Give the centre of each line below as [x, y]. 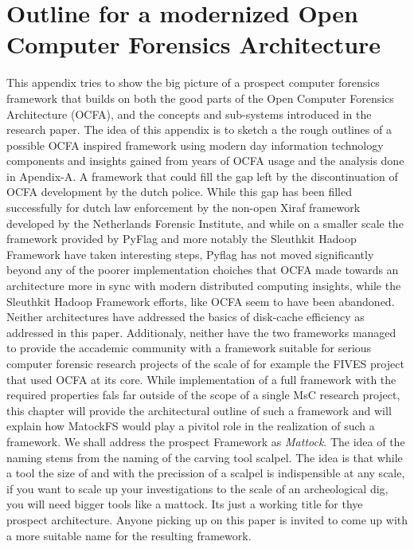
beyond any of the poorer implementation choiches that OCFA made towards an [203, 270]
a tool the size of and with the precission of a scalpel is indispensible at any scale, [206, 473]
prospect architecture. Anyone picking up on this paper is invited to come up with [207, 519]
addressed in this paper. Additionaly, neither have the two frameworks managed [201, 332]
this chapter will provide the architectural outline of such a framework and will [199, 410]
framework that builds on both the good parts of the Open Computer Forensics [200, 98]
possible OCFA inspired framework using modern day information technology [195, 145]
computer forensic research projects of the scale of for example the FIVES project [205, 363]
